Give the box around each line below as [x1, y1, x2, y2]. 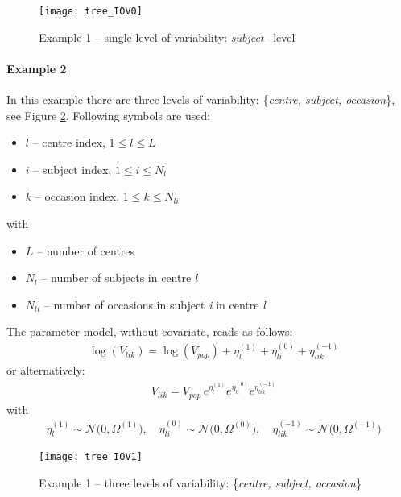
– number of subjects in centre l [41, 269, 198, 286]
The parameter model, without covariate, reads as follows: [6, 323, 293, 340]
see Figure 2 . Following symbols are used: [6, 106, 211, 123]
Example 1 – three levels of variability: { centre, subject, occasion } [39, 474, 362, 491]
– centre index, [32, 134, 105, 151]
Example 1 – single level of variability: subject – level [39, 28, 296, 45]
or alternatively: [6, 362, 85, 379]
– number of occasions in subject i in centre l [43, 296, 266, 313]
